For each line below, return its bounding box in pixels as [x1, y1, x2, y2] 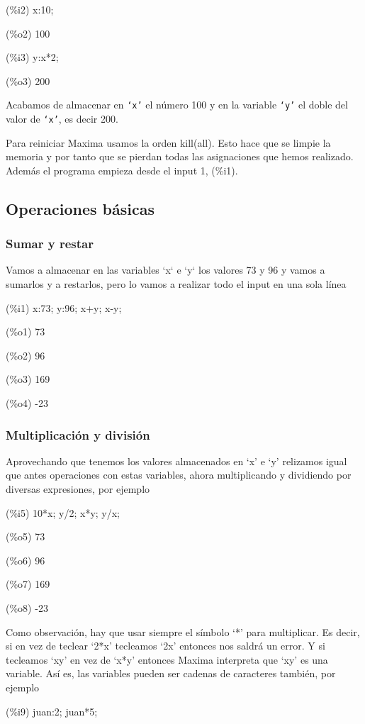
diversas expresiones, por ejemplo [6, 481, 150, 496]
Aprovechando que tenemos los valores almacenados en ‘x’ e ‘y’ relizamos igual [6, 453, 347, 468]
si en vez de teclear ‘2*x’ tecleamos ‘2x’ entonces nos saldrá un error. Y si [6, 638, 325, 653]
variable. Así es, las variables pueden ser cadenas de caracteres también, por [6, 666, 336, 681]
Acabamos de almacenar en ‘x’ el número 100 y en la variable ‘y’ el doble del [6, 97, 348, 112]
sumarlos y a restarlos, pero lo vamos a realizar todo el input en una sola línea [6, 277, 347, 291]
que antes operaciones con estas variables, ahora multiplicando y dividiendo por [6, 467, 352, 482]
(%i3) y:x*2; [6, 50, 59, 65]
